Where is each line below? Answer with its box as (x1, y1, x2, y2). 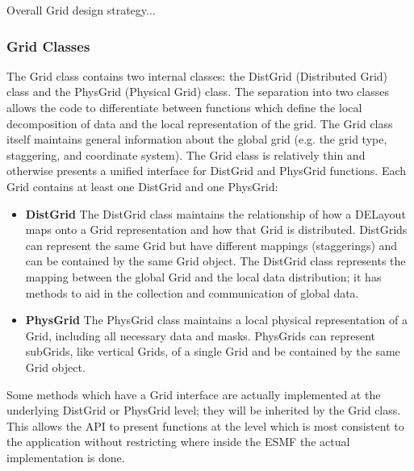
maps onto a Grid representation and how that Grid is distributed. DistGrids (25, 221, 408, 238)
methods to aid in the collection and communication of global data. (25, 284, 359, 301)
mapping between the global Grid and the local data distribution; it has (25, 268, 382, 285)
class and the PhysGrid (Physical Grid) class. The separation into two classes (6, 83, 389, 100)
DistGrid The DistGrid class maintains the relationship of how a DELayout (25, 205, 406, 222)
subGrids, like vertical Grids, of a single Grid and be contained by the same (25, 343, 400, 360)
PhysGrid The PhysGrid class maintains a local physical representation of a (25, 311, 408, 328)
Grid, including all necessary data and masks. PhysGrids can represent (25, 327, 375, 344)
